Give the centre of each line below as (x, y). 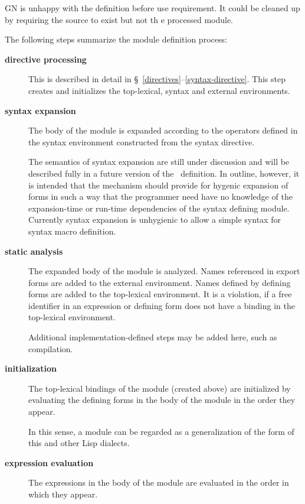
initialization (31, 368)
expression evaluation (49, 462)
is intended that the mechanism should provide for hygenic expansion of (158, 185)
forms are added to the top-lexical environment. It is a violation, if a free (160, 294)
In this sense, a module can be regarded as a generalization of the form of (161, 431)
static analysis (34, 251)
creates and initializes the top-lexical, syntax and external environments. (159, 90)
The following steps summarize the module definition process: (116, 39)
